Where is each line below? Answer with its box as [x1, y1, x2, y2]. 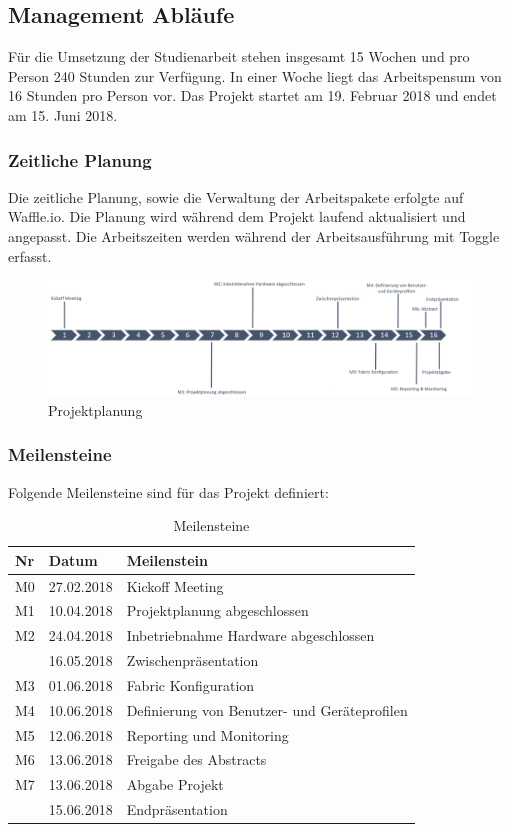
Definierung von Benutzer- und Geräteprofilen [126, 699, 408, 720]
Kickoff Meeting [126, 575, 224, 596]
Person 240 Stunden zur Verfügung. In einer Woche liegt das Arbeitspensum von [8, 65, 502, 86]
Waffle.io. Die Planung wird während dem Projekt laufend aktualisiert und [8, 206, 466, 227]
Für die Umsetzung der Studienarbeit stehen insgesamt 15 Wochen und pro [8, 46, 470, 67]
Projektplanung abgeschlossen [126, 600, 309, 621]
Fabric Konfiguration [126, 674, 255, 695]
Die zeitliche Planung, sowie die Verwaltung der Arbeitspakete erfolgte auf [8, 186, 464, 207]
